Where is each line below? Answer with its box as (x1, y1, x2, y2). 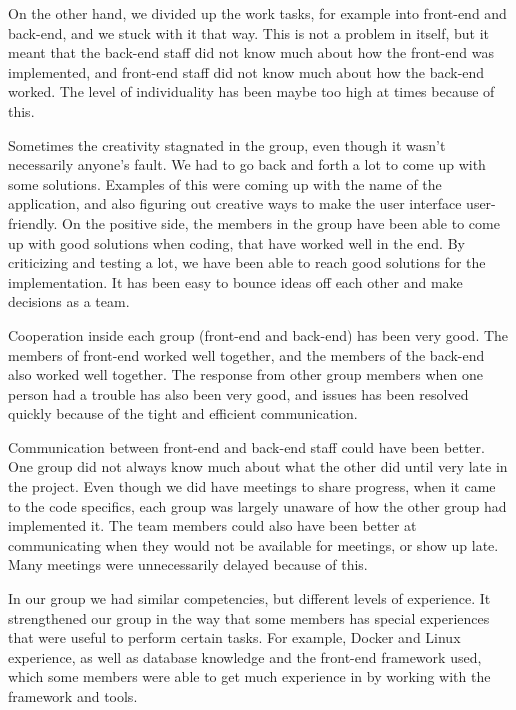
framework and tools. (8, 686, 138, 706)
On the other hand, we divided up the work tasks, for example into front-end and (8, 3, 507, 23)
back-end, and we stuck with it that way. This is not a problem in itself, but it (8, 22, 490, 43)
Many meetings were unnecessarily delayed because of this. (8, 554, 368, 575)
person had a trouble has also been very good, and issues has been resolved (8, 383, 469, 404)
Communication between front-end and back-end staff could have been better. (8, 436, 485, 457)
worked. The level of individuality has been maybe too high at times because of (8, 81, 495, 102)
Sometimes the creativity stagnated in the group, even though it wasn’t (8, 134, 446, 155)
